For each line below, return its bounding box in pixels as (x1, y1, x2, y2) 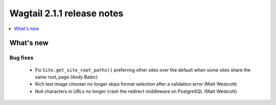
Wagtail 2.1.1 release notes (9, 8, 124, 19)
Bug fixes (9, 54, 34, 61)
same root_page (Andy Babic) (35, 74, 98, 80)
